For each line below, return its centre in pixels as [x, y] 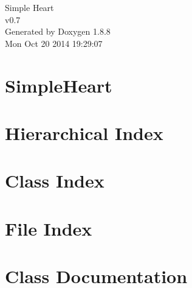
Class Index [55, 181]
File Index [49, 228]
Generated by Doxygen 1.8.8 [58, 31]
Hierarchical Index [84, 132]
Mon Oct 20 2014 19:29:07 [54, 43]
